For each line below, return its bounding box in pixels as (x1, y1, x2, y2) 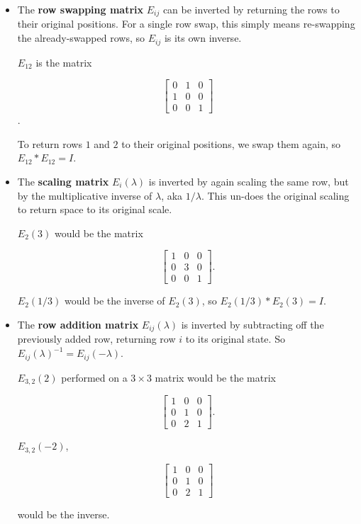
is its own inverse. (164, 30, 242, 45)
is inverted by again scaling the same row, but (148, 173, 349, 188)
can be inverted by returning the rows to (162, 2, 340, 16)
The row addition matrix (17, 317, 139, 332)
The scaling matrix (17, 173, 109, 188)
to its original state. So (185, 331, 285, 346)
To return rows (17, 136, 82, 151)
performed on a (61, 370, 128, 385)
